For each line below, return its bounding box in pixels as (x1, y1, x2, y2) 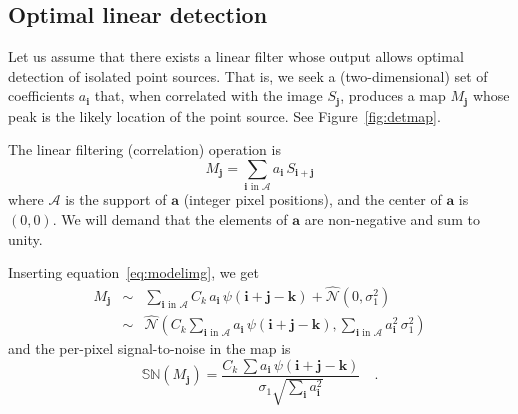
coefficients (8, 85, 75, 106)
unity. (8, 228, 43, 249)
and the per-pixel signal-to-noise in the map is (8, 338, 291, 359)
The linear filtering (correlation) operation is (8, 139, 281, 160)
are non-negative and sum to (304, 208, 480, 229)
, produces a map (340, 85, 446, 106)
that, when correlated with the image (94, 85, 323, 106)
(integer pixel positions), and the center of (183, 189, 442, 210)
